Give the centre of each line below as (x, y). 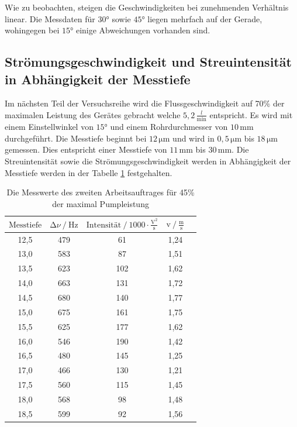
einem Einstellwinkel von (49, 127)
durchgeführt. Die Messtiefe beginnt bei (76, 138)
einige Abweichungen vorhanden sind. (143, 30)
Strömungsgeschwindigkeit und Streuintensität (148, 62)
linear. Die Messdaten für (50, 18)
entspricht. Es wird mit (251, 114)
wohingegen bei (32, 30)
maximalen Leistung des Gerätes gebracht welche (93, 114)
